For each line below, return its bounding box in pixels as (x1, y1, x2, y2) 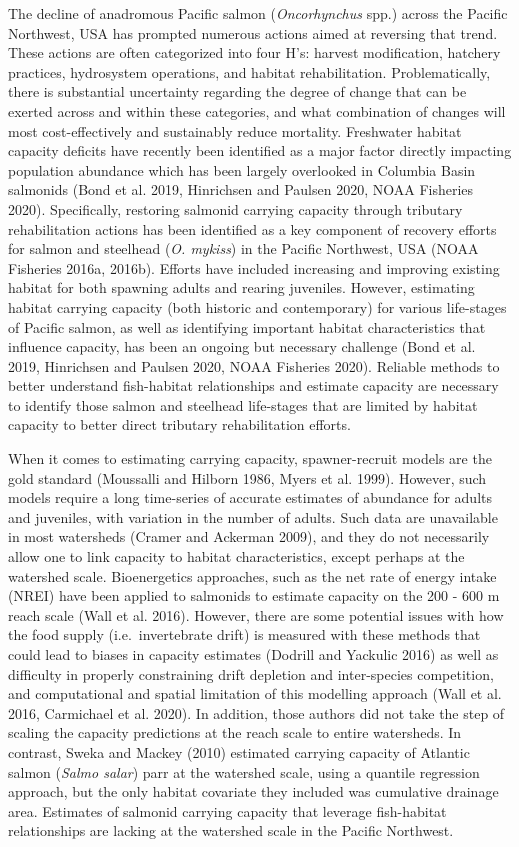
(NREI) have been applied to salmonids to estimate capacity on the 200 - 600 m (8, 585, 500, 606)
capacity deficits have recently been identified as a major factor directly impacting (8, 140, 512, 161)
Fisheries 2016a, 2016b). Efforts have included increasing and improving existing (8, 257, 500, 278)
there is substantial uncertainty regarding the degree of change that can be (8, 81, 467, 102)
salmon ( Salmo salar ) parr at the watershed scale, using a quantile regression (8, 761, 480, 782)
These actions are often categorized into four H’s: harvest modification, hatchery (8, 42, 501, 63)
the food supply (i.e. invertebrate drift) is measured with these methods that (8, 624, 481, 645)
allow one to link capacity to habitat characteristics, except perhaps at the (8, 546, 465, 567)
